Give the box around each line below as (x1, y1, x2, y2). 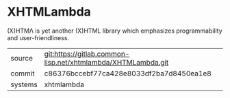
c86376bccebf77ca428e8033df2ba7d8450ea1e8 (44, 69, 212, 78)
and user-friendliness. (7, 33, 70, 42)
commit (10, 69, 35, 78)
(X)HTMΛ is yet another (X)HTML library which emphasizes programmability (7, 27, 222, 35)
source (10, 53, 33, 63)
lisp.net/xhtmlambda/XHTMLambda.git (44, 57, 169, 67)
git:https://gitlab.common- (44, 49, 130, 59)
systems (10, 80, 38, 89)
